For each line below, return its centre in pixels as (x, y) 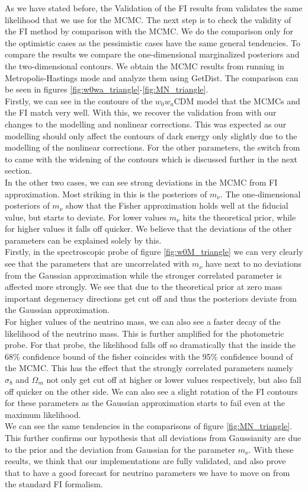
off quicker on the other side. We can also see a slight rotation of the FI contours (151, 391)
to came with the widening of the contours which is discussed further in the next (151, 159)
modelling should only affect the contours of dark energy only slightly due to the (151, 135)
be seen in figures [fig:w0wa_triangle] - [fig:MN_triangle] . (107, 89)
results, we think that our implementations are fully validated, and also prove (145, 461)
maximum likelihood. (43, 414)
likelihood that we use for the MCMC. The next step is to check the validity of (148, 19)
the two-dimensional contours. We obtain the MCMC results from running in (145, 66)
